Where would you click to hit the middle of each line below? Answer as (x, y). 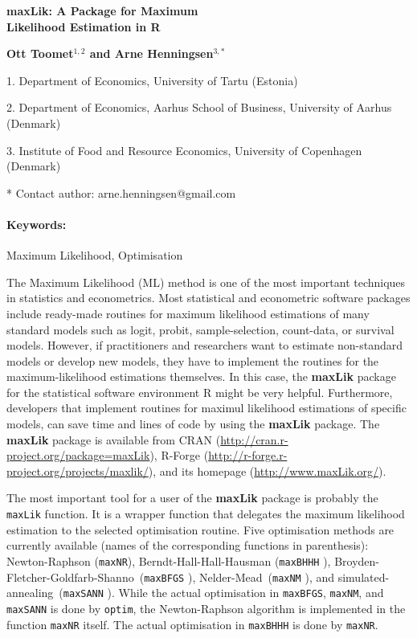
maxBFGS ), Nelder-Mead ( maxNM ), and (239, 577)
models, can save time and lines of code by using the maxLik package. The (193, 424)
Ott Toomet (40, 53)
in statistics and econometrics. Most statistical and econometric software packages (208, 298)
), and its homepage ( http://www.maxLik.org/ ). (267, 470)
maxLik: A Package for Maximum (102, 10)
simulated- (364, 577)
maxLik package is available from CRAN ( (114, 439)
